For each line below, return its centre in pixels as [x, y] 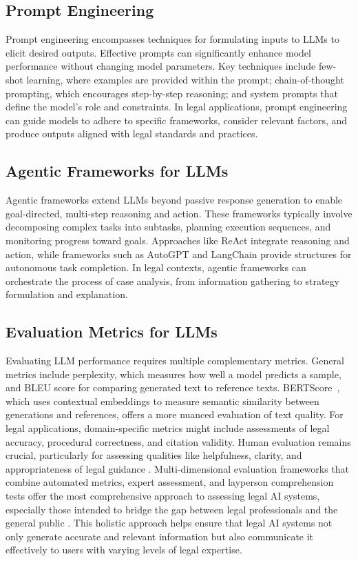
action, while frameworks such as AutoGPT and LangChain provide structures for [179, 254]
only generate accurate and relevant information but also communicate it [160, 536]
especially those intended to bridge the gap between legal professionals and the [172, 509]
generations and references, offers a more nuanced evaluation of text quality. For [175, 414]
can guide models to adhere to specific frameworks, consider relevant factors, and [177, 120]
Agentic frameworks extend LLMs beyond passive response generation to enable [174, 200]
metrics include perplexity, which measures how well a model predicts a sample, [173, 374]
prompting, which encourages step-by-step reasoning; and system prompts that [172, 93]
